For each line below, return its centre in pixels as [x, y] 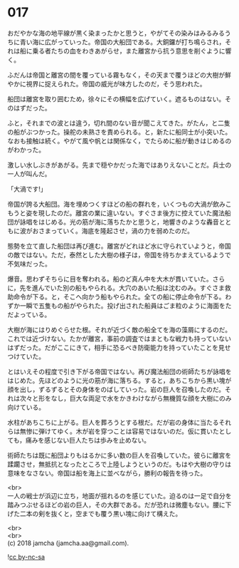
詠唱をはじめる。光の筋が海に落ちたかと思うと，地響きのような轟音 [119, 222]
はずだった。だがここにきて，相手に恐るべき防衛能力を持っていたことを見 [116, 347]
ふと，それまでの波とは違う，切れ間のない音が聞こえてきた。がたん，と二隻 [119, 123]
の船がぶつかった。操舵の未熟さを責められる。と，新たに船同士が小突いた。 [119, 132]
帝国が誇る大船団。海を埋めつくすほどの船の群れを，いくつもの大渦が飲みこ [119, 204]
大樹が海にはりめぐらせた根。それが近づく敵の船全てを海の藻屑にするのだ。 [119, 329]
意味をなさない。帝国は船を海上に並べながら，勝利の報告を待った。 [107, 473]
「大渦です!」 [27, 189]
